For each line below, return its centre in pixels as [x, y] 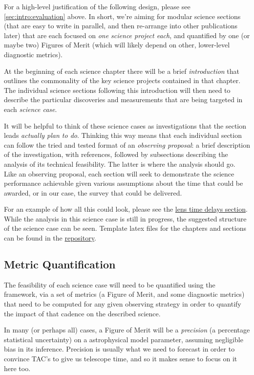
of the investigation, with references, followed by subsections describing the [116, 154]
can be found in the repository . [50, 238]
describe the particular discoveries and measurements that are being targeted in [123, 99]
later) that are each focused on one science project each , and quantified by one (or [127, 35]
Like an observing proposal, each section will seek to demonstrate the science [119, 173]
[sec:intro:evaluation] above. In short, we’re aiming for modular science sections [122, 16]
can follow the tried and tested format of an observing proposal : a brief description [127, 144]
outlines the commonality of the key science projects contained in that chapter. [122, 80]
